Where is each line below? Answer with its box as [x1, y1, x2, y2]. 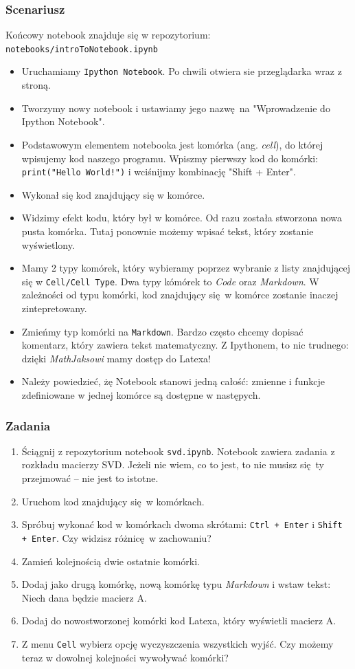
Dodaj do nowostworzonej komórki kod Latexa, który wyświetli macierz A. [21, 613, 336, 628]
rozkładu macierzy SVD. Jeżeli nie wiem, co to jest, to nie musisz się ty [21, 457, 324, 472]
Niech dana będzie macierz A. [21, 590, 147, 604]
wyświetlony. [21, 237, 75, 252]
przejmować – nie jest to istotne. [21, 471, 159, 485]
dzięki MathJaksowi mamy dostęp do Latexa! [21, 351, 211, 365]
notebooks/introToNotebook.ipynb [5, 44, 158, 54]
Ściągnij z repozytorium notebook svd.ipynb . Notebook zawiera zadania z [21, 443, 335, 458]
